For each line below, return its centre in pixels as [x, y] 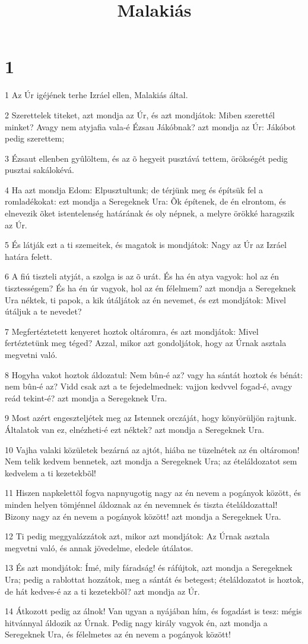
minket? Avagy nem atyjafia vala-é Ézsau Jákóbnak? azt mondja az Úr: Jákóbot [150, 126]
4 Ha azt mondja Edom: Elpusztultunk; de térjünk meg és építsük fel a [134, 189]
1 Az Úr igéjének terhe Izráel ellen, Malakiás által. [96, 95]
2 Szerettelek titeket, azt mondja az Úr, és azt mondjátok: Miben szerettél [140, 114]
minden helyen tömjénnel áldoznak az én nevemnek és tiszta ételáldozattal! [141, 504]
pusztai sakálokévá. [39, 170]
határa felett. [28, 256]
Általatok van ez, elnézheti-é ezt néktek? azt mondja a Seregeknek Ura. [135, 429]
